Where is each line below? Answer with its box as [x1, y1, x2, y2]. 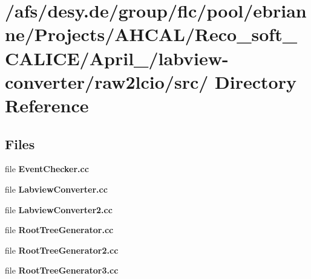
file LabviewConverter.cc [5, 182, 108, 195]
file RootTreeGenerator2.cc [5, 243, 119, 256]
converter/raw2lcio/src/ [5, 69, 209, 94]
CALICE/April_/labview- [5, 45, 229, 70]
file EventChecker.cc [5, 162, 89, 175]
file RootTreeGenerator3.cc [5, 264, 119, 277]
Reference [5, 92, 89, 117]
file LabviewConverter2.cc [5, 203, 113, 216]
